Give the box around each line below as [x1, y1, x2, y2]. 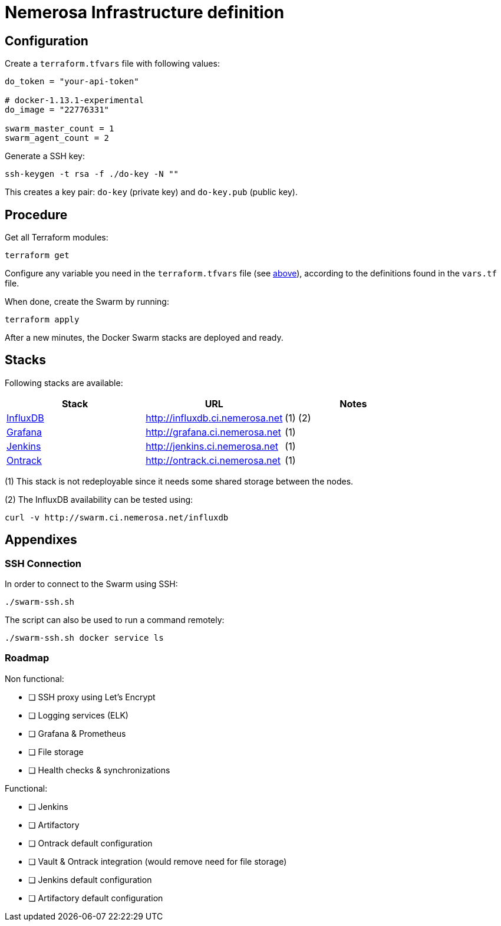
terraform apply [5, 315, 80, 325]
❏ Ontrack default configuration [28, 838, 153, 848]
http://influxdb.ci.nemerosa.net [146, 411, 283, 424]
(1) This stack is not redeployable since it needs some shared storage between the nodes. [5, 476, 354, 486]
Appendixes [5, 532, 77, 548]
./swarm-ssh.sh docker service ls [5, 633, 164, 643]
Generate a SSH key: [5, 151, 85, 162]
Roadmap [5, 652, 50, 664]
